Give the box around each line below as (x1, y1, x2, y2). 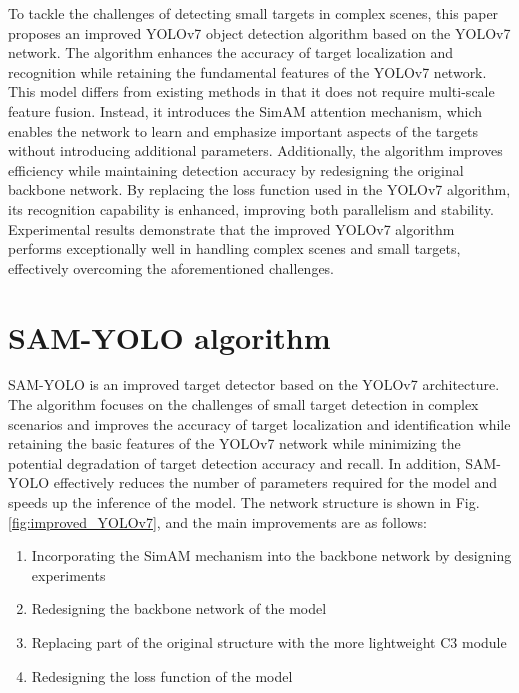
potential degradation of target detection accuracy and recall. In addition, (8, 452, 461, 473)
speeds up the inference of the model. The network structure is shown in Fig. (8, 492, 480, 512)
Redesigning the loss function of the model (31, 665, 293, 686)
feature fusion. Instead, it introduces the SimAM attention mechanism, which (8, 100, 483, 121)
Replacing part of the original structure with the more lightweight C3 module (31, 631, 507, 652)
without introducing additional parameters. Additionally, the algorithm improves (8, 140, 503, 161)
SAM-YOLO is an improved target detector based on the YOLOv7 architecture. (8, 374, 500, 395)
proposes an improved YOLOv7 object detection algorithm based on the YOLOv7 (8, 22, 511, 43)
